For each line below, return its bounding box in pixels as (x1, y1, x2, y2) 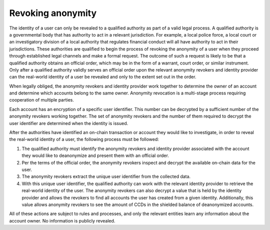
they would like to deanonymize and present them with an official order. (21, 152, 169, 158)
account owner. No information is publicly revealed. (9, 217, 115, 223)
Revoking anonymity (9, 7, 97, 18)
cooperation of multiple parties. (9, 97, 74, 103)
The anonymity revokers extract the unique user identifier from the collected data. (21, 173, 191, 179)
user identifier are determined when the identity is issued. (9, 120, 128, 126)
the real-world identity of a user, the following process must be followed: (9, 136, 159, 142)
